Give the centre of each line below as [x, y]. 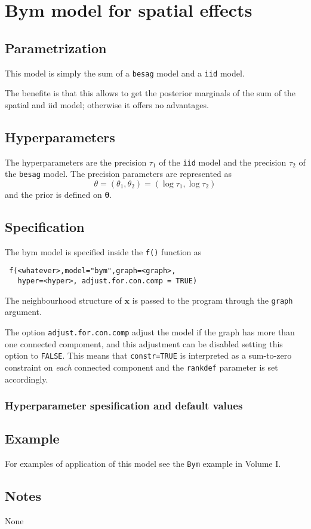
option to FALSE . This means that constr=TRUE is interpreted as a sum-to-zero [148, 355]
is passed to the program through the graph [213, 300]
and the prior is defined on [53, 194]
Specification [45, 226]
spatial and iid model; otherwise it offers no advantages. [107, 104]
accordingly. [27, 379]
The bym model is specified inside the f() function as [103, 251]
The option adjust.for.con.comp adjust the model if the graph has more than [150, 331]
